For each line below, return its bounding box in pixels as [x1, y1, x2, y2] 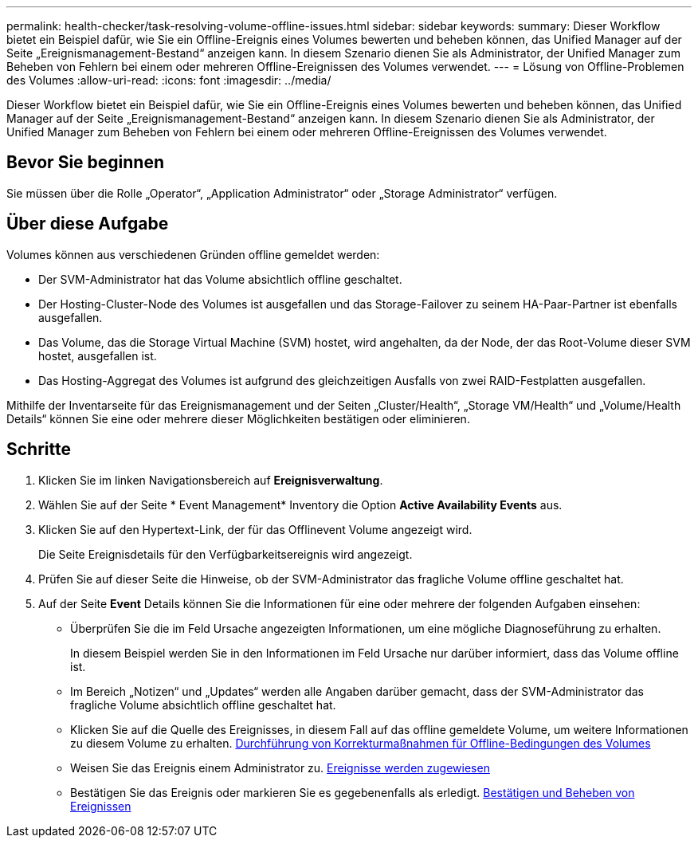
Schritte [6, 439, 71, 460]
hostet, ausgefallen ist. [38, 348, 157, 363]
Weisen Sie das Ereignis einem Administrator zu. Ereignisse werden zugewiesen [70, 760, 490, 775]
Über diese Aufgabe [6, 214, 169, 234]
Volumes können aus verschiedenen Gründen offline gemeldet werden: [6, 247, 380, 261]
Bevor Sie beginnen [6, 152, 165, 173]
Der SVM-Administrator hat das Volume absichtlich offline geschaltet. [38, 272, 402, 286]
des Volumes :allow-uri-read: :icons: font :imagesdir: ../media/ [6, 73, 331, 87]
